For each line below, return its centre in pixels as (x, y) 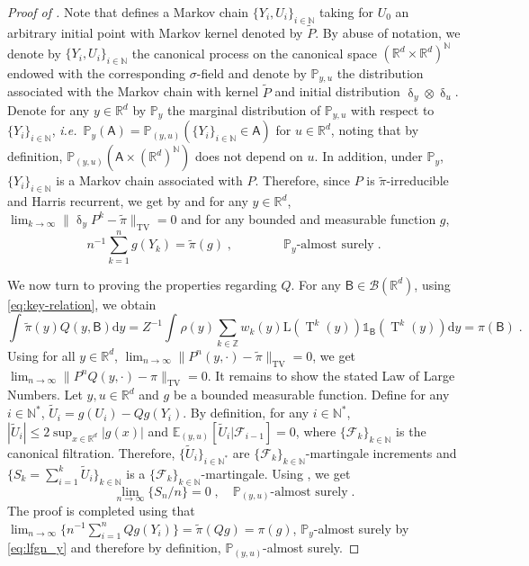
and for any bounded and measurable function (309, 218)
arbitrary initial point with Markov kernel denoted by (155, 33)
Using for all (41, 355)
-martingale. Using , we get (276, 473)
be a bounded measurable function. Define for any (311, 395)
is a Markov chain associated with (149, 180)
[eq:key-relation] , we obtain (82, 304)
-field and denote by (251, 72)
